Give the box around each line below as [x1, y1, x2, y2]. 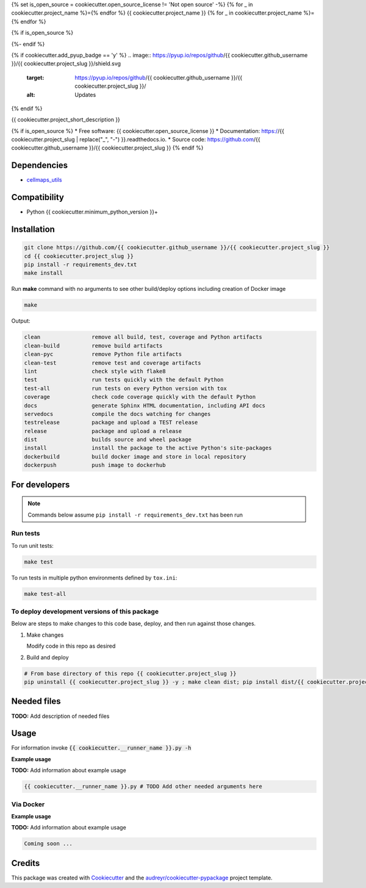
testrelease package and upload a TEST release [24, 419, 198, 426]
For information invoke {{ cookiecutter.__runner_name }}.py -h [11, 744, 192, 751]
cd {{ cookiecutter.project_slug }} [24, 252, 134, 259]
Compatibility [11, 192, 64, 202]
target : [26, 74, 45, 81]
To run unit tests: [11, 542, 54, 549]
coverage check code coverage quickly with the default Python [24, 393, 256, 401]
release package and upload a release [24, 428, 182, 434]
